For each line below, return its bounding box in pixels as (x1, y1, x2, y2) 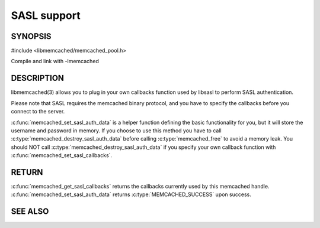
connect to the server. (11, 108, 65, 115)
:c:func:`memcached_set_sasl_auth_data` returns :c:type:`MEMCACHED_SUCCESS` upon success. (11, 191, 251, 198)
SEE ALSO (11, 207, 49, 217)
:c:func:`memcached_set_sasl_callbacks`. (11, 152, 113, 159)
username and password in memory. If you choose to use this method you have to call (11, 127, 222, 134)
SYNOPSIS (11, 31, 52, 41)
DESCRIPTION (11, 73, 65, 83)
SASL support (11, 9, 81, 22)
